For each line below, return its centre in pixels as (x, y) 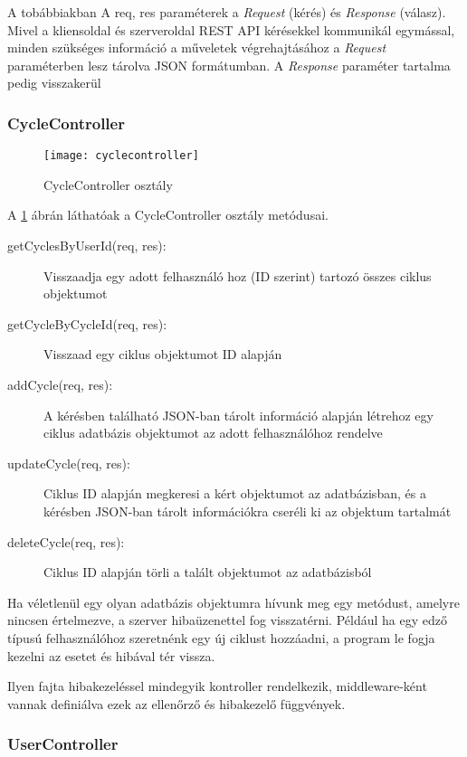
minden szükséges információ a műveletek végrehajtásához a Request (197, 47)
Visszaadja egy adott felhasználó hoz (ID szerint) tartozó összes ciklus (238, 275)
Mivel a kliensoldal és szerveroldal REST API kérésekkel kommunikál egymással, (231, 29)
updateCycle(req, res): (69, 463)
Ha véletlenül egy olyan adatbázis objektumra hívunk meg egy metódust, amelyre (233, 602)
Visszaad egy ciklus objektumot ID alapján (163, 354)
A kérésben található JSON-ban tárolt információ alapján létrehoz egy (238, 415)
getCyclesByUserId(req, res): (87, 246)
